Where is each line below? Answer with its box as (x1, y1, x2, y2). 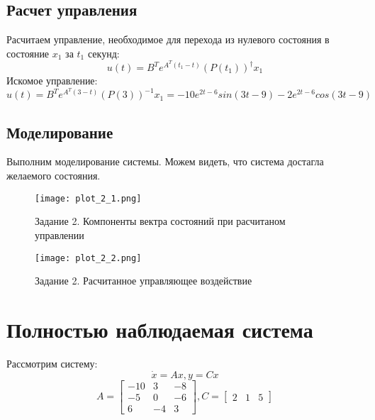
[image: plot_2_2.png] (35, 253, 142, 263)
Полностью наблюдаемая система (6, 314, 313, 343)
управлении (35, 227, 84, 242)
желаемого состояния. (6, 168, 101, 183)
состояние (6, 45, 50, 60)
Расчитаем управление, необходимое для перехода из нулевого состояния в (6, 32, 330, 47)
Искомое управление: (6, 73, 98, 88)
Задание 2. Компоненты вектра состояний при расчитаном (35, 214, 286, 228)
